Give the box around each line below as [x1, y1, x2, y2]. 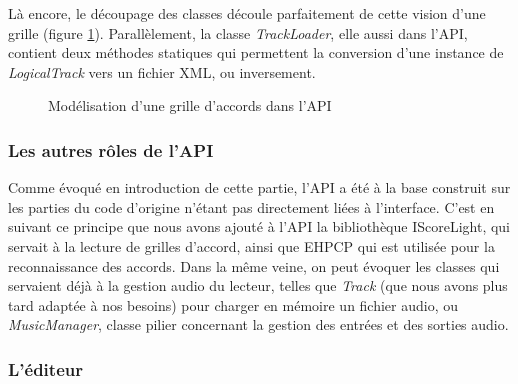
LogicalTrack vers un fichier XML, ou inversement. [8, 61, 316, 82]
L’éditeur [8, 356, 83, 381]
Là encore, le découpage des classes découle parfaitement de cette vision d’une [8, 3, 486, 23]
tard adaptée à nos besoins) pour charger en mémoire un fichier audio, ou [8, 294, 459, 315]
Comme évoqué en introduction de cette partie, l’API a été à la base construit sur [8, 177, 511, 198]
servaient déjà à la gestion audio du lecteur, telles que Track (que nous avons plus [8, 275, 508, 296]
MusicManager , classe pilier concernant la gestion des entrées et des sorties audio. [8, 314, 509, 335]
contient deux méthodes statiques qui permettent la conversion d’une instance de [8, 42, 504, 63]
